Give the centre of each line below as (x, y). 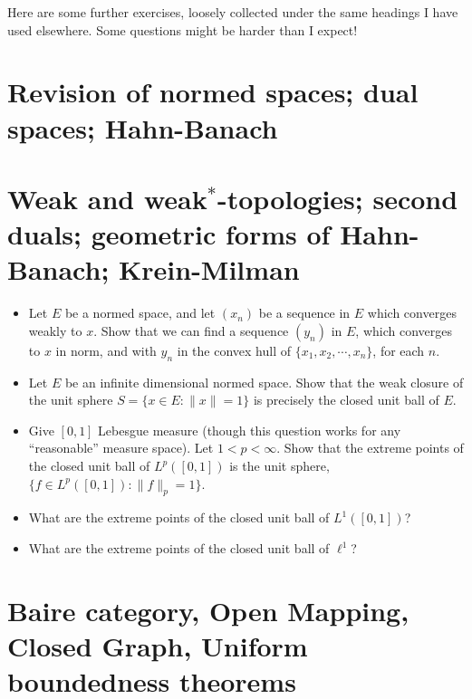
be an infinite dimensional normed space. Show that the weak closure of (264, 382)
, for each (399, 350)
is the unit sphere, (279, 466)
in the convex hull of (234, 350)
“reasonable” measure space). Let (121, 448)
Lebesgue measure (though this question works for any (250, 430)
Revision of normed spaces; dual (213, 92)
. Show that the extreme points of (370, 448)
